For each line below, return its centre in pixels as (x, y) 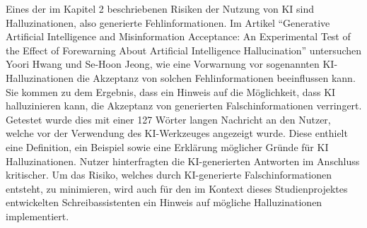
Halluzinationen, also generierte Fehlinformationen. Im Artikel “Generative (168, 22)
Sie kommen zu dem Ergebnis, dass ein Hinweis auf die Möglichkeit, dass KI (171, 91)
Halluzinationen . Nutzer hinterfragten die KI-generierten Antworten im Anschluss (183, 161)
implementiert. (37, 216)
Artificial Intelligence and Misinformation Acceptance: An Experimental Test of (178, 36)
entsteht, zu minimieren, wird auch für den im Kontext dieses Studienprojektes (177, 188)
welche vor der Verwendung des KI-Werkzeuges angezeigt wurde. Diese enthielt (177, 133)
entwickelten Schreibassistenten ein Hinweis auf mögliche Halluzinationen (164, 202)
